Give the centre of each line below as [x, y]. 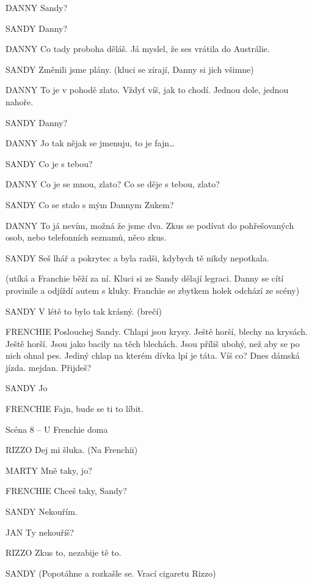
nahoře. [20, 101]
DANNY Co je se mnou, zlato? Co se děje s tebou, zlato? [113, 184]
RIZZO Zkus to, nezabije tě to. [63, 552]
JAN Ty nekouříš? [40, 532]
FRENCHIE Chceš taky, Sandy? [66, 491]
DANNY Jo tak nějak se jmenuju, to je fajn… [90, 143]
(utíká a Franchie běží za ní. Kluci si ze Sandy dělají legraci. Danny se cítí [145, 278]
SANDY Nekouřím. [42, 511]
